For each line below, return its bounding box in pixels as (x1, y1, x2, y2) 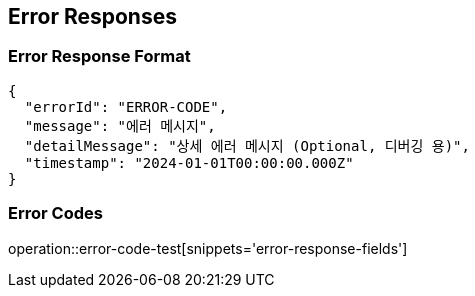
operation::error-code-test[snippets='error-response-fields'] (8, 239, 408, 257)
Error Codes (8, 203, 103, 224)
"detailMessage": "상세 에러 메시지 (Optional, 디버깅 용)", (24, 137, 470, 154)
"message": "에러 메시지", (24, 117, 216, 134)
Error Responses (8, 4, 177, 29)
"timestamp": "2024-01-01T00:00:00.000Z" (24, 154, 354, 171)
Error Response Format (8, 46, 191, 67)
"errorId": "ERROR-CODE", (24, 98, 228, 115)
